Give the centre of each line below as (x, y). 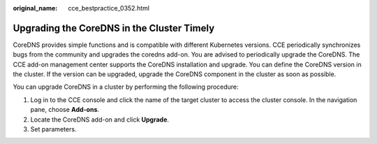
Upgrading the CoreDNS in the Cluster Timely (114, 28)
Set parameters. (53, 129)
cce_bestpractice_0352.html (109, 8)
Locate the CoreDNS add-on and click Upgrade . (100, 120)
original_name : (35, 8)
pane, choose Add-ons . (65, 110)
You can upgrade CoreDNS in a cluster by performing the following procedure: (126, 87)
